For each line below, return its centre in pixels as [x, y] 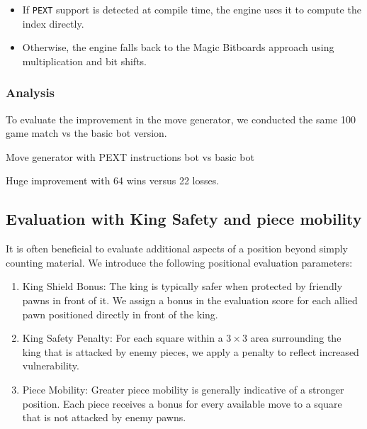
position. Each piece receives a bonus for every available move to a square [182, 403]
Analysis [30, 93]
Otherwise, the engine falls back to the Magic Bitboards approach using [178, 47]
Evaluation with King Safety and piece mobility [184, 219]
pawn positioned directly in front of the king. [120, 314]
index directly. [53, 23]
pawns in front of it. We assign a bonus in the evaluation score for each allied [190, 300]
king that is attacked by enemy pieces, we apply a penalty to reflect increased [191, 351]
